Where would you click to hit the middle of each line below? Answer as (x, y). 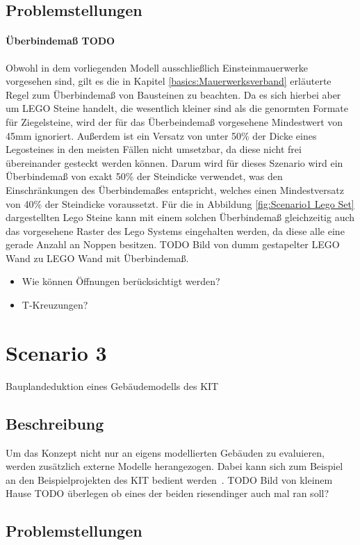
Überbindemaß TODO (60, 41)
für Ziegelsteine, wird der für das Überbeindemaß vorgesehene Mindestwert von (174, 121)
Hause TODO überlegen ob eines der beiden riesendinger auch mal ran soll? (167, 493)
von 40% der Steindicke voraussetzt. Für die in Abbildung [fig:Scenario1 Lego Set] (180, 203)
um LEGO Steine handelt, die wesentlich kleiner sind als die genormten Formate (177, 108)
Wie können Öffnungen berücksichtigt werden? (121, 281)
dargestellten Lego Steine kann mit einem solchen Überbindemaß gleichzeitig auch (180, 217)
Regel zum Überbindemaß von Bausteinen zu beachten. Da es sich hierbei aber (173, 94)
